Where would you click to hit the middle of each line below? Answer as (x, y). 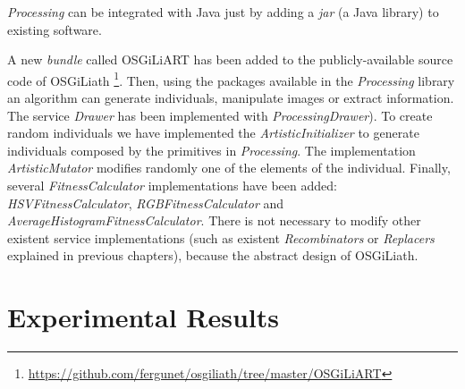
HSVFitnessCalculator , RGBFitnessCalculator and (146, 203)
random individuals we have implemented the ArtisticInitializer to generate (213, 133)
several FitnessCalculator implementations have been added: (172, 185)
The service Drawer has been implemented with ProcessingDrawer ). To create (220, 115)
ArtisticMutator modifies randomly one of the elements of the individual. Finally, (229, 168)
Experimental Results (143, 317)
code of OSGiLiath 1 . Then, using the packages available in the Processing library (231, 79)
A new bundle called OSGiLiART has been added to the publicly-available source (230, 59)
